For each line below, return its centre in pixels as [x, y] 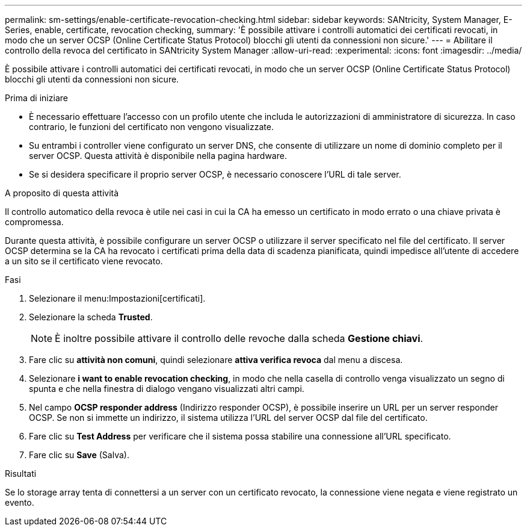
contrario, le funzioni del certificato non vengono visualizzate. [151, 127]
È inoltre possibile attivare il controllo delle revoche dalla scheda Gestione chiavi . [239, 338]
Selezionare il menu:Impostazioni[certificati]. [117, 298]
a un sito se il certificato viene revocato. [84, 261]
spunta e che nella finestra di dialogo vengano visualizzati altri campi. [167, 389]
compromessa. [34, 222]
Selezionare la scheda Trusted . [91, 317]
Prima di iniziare [36, 98]
